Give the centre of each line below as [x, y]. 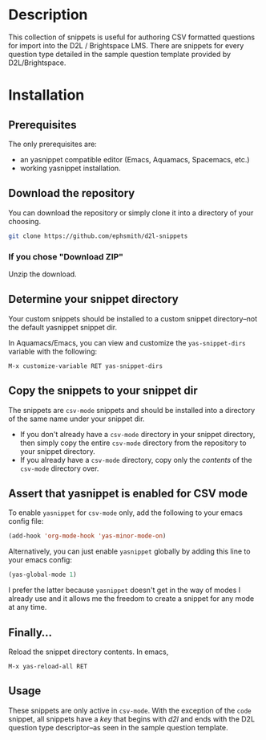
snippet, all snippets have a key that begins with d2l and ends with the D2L [131, 719]
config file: [26, 521]
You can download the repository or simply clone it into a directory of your [131, 213]
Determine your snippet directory [93, 299]
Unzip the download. [43, 274]
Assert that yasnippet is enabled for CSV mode [128, 493]
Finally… [30, 632]
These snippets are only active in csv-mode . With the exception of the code [130, 710]
